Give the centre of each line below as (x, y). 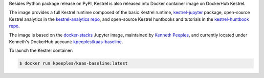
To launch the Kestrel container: (41, 50)
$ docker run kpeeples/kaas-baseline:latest (74, 63)
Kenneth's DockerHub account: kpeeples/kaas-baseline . (66, 42)
